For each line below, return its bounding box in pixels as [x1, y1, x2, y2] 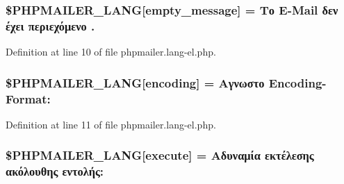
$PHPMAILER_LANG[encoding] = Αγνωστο [6, 74, 265, 91]
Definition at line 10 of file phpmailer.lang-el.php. [6, 44, 216, 59]
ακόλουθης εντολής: [6, 162, 104, 180]
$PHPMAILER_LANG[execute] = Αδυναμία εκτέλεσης [6, 147, 314, 164]
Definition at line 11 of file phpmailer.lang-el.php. [6, 117, 216, 131]
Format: [6, 90, 51, 107]
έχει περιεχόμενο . [6, 17, 95, 34]
